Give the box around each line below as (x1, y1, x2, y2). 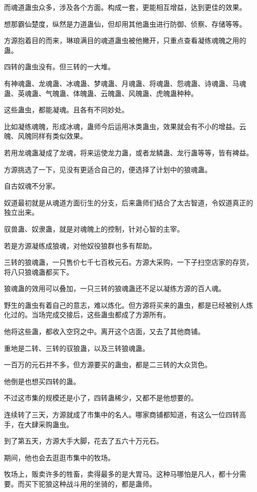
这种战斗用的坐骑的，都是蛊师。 (52, 479, 156, 489)
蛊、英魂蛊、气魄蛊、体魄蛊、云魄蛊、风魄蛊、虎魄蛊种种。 (4, 88, 198, 98)
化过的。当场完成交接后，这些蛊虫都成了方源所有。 (4, 309, 170, 320)
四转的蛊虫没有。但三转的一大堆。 (4, 61, 115, 72)
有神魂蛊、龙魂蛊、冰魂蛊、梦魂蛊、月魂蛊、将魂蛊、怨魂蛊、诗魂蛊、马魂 (4, 78, 246, 88)
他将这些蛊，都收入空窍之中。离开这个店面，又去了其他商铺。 (4, 326, 205, 337)
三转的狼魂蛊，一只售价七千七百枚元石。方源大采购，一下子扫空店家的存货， (4, 257, 253, 267)
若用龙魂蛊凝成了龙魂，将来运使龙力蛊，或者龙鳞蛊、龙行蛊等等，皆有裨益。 (4, 147, 253, 157)
